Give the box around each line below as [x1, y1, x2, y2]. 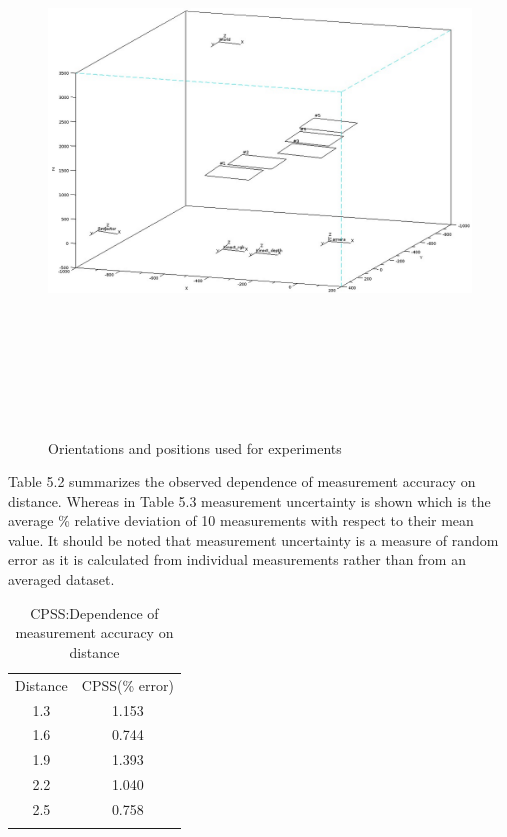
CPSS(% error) [81, 674, 174, 695]
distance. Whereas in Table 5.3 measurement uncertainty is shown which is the [8, 490, 491, 511]
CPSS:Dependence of [30, 602, 159, 623]
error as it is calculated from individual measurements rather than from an [8, 549, 466, 570]
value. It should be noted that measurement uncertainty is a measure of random [8, 529, 499, 550]
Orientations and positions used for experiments [48, 437, 342, 458]
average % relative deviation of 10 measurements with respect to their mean [8, 510, 474, 531]
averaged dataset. [8, 569, 115, 590]
